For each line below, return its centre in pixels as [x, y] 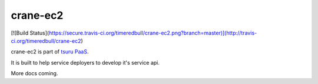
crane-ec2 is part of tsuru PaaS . [50, 52]
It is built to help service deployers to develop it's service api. [85, 62]
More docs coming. [34, 73]
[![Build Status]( [30, 33]
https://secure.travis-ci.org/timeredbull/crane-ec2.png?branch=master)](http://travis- [153, 33]
